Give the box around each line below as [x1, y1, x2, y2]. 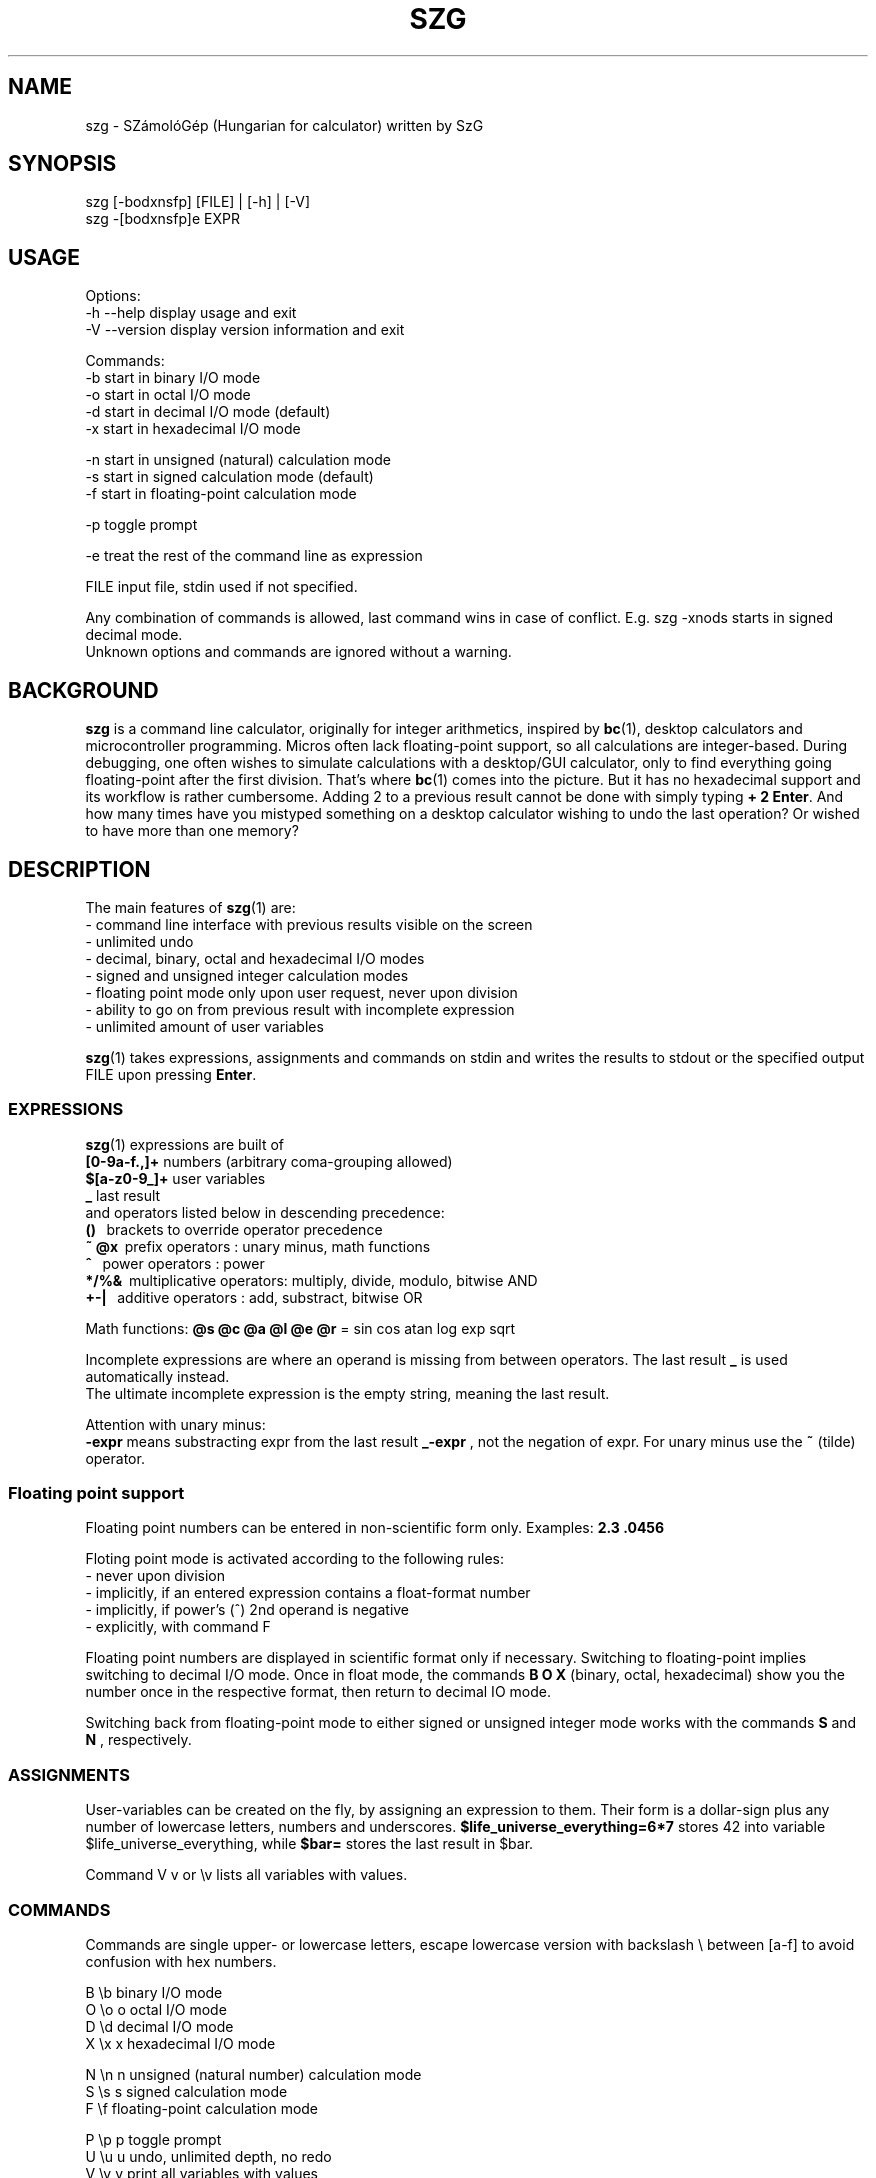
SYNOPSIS [8, 151, 117, 177]
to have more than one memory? [85, 822, 299, 840]
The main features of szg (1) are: [85, 898, 296, 916]
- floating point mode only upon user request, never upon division [85, 983, 518, 1001]
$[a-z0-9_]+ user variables [85, 1169, 266, 1187]
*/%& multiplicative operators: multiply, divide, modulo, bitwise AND [85, 1271, 538, 1289]
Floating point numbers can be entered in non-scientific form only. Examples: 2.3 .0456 [85, 1519, 665, 1537]
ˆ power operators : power [85, 1254, 265, 1272]
